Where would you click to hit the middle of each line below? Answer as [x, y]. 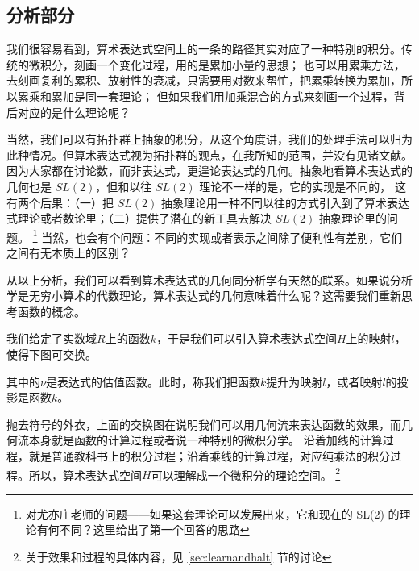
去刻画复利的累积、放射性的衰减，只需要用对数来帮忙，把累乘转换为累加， [204, 80]
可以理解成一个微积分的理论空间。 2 [246, 473]
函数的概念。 [51, 311]
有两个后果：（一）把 [60, 202]
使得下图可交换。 [52, 354]
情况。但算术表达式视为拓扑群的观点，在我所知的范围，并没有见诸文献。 [220, 154]
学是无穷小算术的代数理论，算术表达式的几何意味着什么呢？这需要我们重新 [204, 296]
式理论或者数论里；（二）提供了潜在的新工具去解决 [139, 218]
